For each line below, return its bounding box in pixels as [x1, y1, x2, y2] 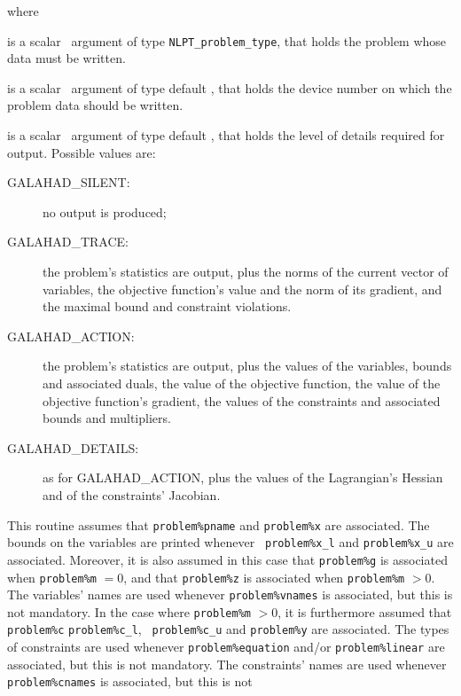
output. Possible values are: [7, 143, 156, 161]
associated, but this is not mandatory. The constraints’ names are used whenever [7, 654, 447, 673]
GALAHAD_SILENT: [7, 173, 130, 192]
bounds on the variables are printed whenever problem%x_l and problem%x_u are [7, 533, 454, 551]
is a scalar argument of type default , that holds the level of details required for [7, 126, 445, 145]
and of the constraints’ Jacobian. [43, 485, 221, 504]
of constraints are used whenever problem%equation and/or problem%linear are [7, 637, 445, 656]
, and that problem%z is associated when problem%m [123, 567, 405, 586]
